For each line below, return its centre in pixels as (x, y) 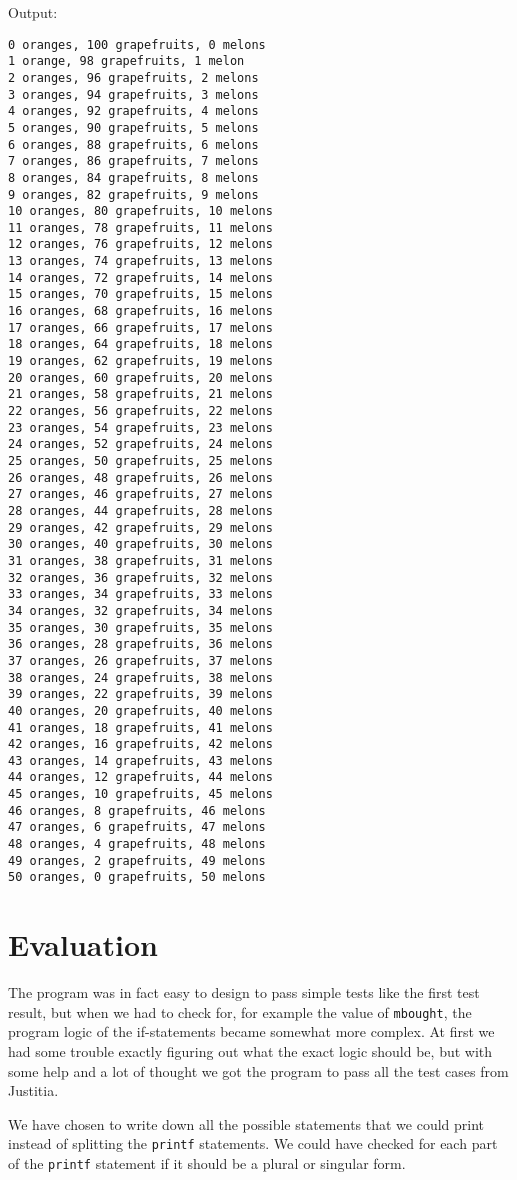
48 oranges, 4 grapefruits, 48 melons (137, 844)
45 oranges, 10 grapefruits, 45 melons (140, 794)
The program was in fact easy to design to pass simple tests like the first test (244, 992)
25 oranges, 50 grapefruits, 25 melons (140, 461)
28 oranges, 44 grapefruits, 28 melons (140, 510)
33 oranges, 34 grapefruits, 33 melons (140, 594)
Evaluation (83, 944)
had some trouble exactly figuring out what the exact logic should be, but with (250, 1051)
